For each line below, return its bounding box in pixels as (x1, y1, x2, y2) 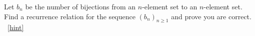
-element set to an (142, 1, 197, 11)
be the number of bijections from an (25, 1, 136, 11)
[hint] (7, 22, 24, 33)
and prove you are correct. (171, 11, 251, 21)
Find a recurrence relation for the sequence (4, 11, 135, 21)
